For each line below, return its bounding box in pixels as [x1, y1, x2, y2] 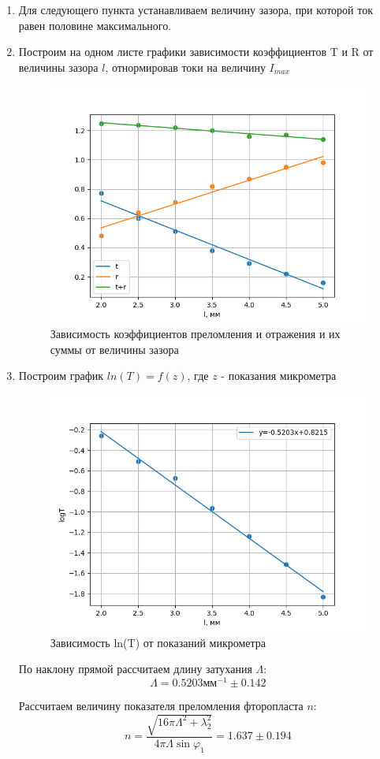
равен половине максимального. [18, 17, 172, 33]
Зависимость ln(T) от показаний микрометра [50, 634, 266, 650]
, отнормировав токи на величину [105, 58, 266, 75]
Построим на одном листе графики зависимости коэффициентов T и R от [18, 43, 374, 60]
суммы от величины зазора [50, 340, 179, 357]
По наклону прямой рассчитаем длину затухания [18, 660, 252, 677]
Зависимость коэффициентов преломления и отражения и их [50, 326, 341, 342]
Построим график [18, 367, 104, 384]
